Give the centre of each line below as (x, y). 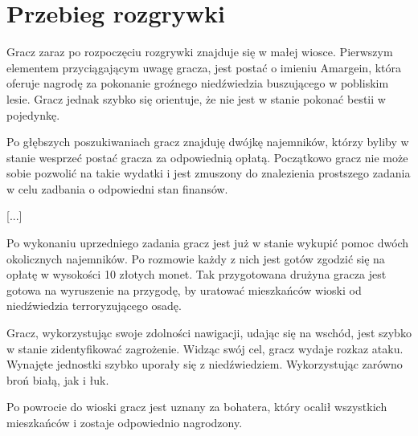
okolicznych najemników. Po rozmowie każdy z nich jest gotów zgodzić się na (196, 258)
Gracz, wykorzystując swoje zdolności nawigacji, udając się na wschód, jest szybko (209, 333)
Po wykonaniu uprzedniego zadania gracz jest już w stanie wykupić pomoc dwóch (208, 243)
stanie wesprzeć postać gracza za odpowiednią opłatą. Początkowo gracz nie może (207, 157)
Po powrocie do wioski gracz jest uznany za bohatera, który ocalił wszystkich (197, 407)
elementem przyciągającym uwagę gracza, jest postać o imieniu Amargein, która (204, 67)
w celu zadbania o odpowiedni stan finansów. (117, 188)
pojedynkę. (33, 114)
